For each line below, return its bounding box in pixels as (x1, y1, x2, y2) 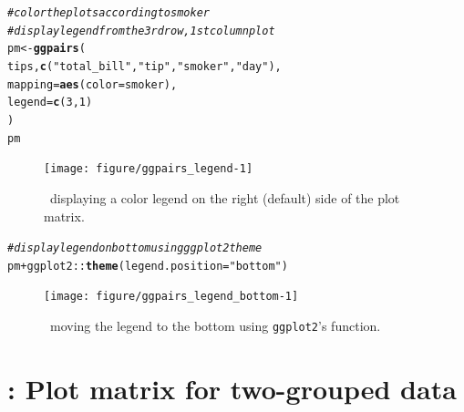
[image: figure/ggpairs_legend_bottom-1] (44, 290, 299, 304)
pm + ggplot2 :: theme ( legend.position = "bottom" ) (7, 259, 288, 273)
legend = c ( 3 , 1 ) (7, 96, 93, 109)
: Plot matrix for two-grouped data (7, 369, 457, 407)
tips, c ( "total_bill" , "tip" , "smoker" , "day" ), (7, 59, 282, 73)
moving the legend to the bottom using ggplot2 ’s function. (49, 316, 381, 335)
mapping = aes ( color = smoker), (7, 77, 178, 91)
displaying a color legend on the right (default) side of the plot (49, 188, 400, 207)
